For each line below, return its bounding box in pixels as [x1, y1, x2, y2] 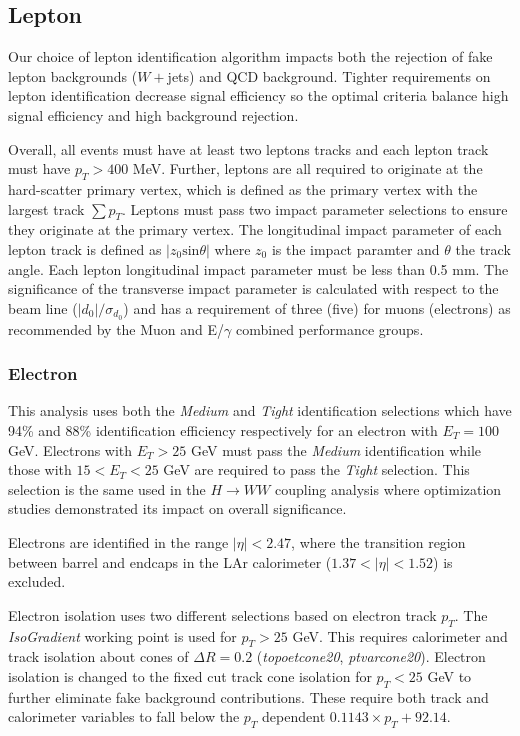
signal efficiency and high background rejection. [8, 104, 299, 125]
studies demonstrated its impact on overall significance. [8, 498, 347, 519]
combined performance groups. [236, 318, 424, 339]
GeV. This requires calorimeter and [292, 625, 508, 646]
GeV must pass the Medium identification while [190, 439, 482, 460]
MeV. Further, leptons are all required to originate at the [132, 158, 483, 179]
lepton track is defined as [8, 238, 162, 259]
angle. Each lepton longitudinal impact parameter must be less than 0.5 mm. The [8, 258, 509, 279]
